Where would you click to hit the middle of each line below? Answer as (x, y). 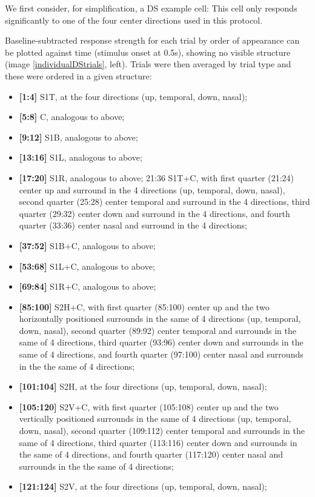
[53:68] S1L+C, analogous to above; (87, 266)
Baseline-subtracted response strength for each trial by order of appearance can (152, 40)
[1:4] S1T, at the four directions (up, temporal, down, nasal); (133, 96)
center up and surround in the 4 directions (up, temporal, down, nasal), (152, 189)
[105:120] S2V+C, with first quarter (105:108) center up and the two (149, 406)
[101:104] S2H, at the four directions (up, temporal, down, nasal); (143, 386)
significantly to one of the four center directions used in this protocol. (134, 20)
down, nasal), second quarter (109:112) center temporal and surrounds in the (162, 431)
